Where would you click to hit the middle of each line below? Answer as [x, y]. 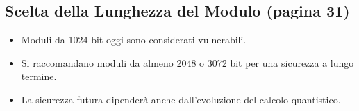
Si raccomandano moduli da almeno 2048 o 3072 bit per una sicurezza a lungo [187, 62]
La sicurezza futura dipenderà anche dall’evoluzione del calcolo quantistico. [181, 99]
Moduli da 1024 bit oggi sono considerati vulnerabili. [134, 40]
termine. [39, 76]
